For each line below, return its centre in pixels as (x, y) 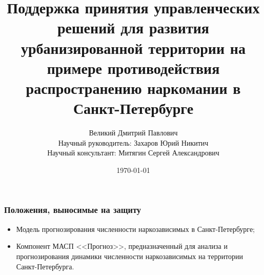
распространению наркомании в (133, 87)
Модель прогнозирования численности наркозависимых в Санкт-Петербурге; (136, 229)
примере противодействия (133, 67)
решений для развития (133, 27)
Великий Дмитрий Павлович (133, 133)
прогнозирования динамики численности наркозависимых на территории (130, 256)
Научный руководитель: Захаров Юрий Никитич (133, 142)
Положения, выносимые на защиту (73, 210)
